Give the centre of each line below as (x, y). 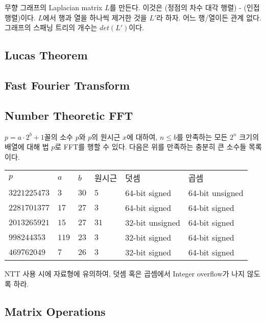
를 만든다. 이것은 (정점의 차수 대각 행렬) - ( (178, 7)
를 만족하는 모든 (202, 136)
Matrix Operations (55, 311)
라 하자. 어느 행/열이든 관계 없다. (209, 17)
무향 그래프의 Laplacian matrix (54, 7)
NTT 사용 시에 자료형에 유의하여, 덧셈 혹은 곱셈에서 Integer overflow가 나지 (125, 274)
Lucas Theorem (46, 55)
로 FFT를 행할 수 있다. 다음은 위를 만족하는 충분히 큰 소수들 (151, 147)
